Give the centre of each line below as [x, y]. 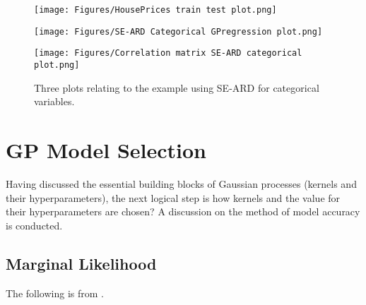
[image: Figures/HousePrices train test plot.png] [155, 10]
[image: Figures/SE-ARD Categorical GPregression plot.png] [178, 31]
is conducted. [34, 225]
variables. [54, 101]
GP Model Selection [106, 150]
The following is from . [55, 293]
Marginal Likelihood [81, 263]
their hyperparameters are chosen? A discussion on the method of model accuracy [183, 211]
